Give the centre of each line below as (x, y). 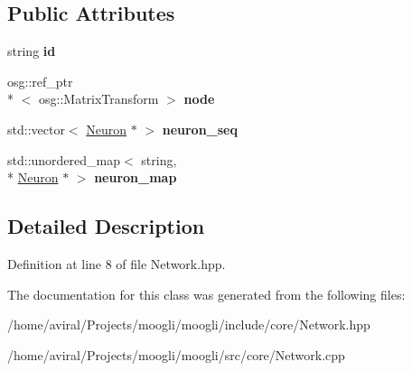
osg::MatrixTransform (98, 99)
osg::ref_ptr (40, 81)
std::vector (36, 129)
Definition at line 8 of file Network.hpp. (117, 263)
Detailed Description (106, 226)
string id (32, 51)
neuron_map (136, 177)
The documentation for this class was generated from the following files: (206, 294)
